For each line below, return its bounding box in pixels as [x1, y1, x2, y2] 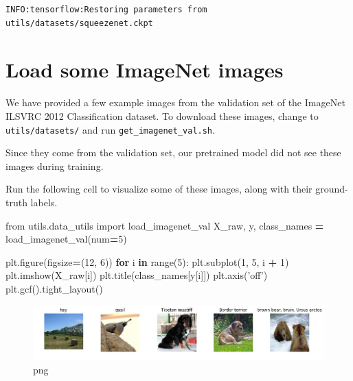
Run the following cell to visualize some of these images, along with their [5, 182, 312, 196]
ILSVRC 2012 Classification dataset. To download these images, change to [5, 108, 319, 123]
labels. [30, 195, 58, 209]
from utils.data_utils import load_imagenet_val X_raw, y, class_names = [5, 218, 324, 232]
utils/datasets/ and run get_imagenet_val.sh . [5, 122, 215, 136]
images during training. [5, 158, 104, 173]
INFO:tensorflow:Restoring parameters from [5, 5, 207, 14]
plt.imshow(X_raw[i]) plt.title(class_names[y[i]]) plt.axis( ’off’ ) [5, 268, 268, 282]
